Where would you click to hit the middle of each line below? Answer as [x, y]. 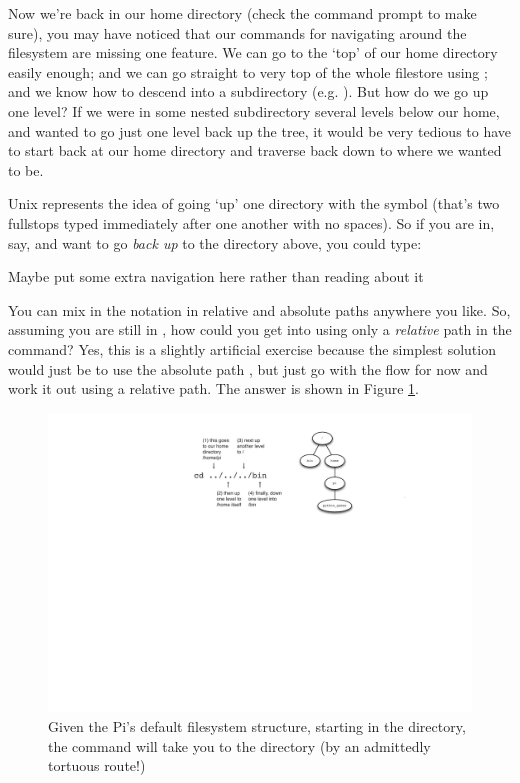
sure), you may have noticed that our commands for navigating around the [237, 32]
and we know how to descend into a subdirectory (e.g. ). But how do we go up [248, 91]
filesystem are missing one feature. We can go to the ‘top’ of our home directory [253, 52]
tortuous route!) [97, 765]
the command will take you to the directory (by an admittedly [239, 745]
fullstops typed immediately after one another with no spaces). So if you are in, [251, 222]
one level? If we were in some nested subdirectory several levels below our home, [254, 110]
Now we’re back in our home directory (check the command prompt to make [242, 13]
